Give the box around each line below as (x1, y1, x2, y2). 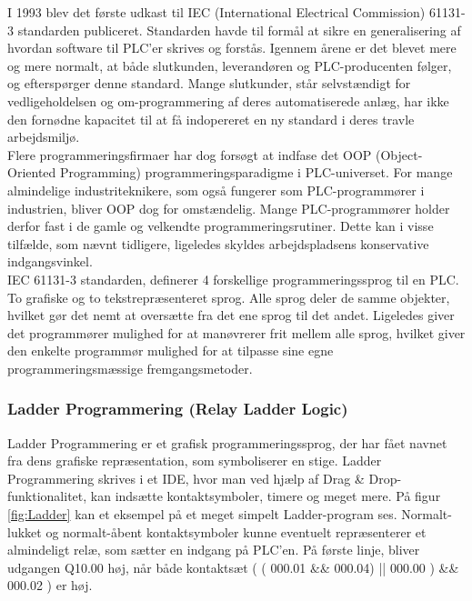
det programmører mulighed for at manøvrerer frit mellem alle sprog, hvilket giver (7, 323, 466, 342)
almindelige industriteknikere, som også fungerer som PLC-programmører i (7, 180, 425, 199)
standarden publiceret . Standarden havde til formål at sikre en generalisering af (17, 20, 461, 39)
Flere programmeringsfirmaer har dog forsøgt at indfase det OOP (7, 145, 372, 164)
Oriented (7, 163, 56, 182)
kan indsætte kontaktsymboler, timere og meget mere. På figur (90, 486, 441, 506)
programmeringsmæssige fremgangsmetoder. (7, 358, 253, 377)
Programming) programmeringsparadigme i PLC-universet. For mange (59, 163, 453, 182)
